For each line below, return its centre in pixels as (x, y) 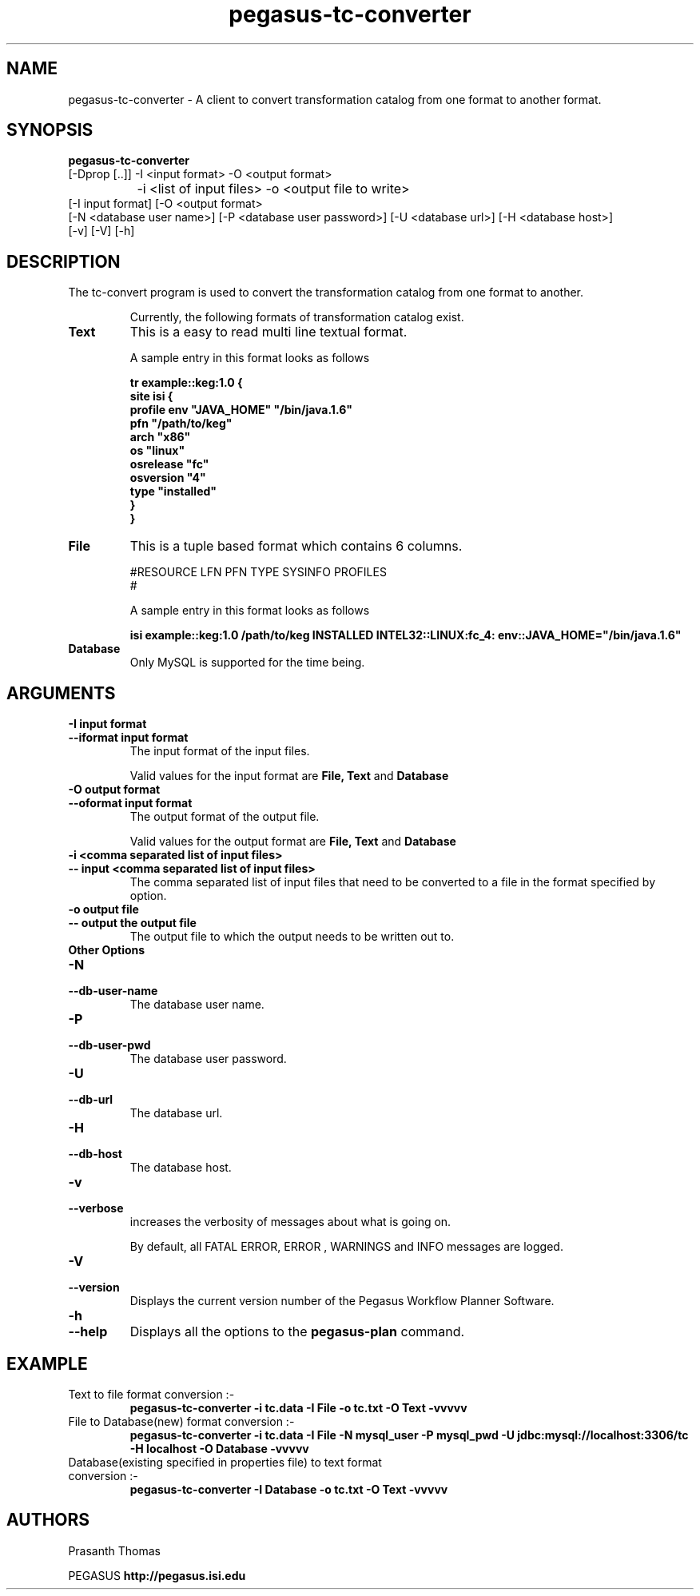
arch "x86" (160, 437)
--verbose (96, 1208)
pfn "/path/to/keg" (181, 424)
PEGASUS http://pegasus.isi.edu (157, 1575)
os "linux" (157, 451)
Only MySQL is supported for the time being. (247, 663)
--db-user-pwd (109, 1045)
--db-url (91, 1100)
